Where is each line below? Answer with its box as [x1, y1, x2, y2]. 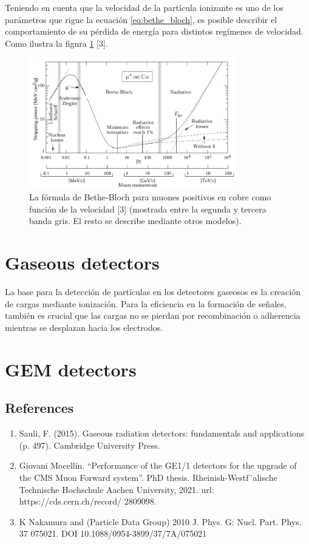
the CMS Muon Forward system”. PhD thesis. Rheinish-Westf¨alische [19, 471, 277, 483]
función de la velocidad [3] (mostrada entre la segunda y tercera [29, 202, 267, 215]
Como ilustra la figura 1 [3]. [5, 36, 108, 49]
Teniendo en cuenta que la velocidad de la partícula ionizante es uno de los [5, 1, 284, 13]
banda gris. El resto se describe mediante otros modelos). [29, 214, 242, 227]
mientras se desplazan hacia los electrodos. [5, 321, 163, 333]
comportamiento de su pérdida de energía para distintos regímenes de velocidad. [5, 25, 304, 38]
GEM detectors [5, 356, 137, 381]
